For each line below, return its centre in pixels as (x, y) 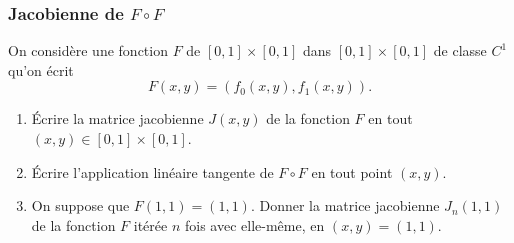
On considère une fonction (88, 50)
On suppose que (80, 205)
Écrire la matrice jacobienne (117, 118)
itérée (150, 224)
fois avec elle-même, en (254, 224)
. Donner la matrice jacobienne (345, 205)
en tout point (352, 171)
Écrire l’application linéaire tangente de (152, 171)
